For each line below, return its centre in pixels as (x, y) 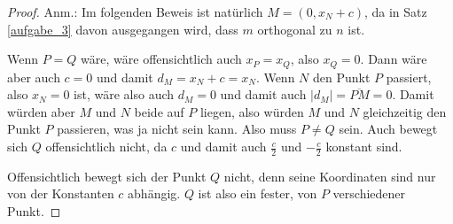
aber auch (34, 77)
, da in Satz (395, 12)
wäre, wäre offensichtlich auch (161, 59)
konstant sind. (364, 147)
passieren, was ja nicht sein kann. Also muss (177, 129)
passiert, (409, 77)
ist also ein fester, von (258, 193)
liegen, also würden (252, 111)
